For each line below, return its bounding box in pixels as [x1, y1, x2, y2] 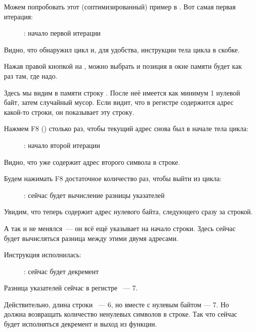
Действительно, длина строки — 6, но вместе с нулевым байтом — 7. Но [4, 299, 229, 309]
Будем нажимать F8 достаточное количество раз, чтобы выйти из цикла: [4, 173, 222, 184]
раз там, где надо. [4, 70, 58, 81]
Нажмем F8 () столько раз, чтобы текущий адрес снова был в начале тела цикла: [4, 123, 249, 134]
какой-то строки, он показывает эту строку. [4, 106, 134, 117]
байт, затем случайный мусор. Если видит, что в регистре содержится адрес [4, 97, 234, 107]
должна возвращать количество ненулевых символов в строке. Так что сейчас [4, 309, 237, 319]
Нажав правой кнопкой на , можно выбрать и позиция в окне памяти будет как [4, 61, 242, 71]
